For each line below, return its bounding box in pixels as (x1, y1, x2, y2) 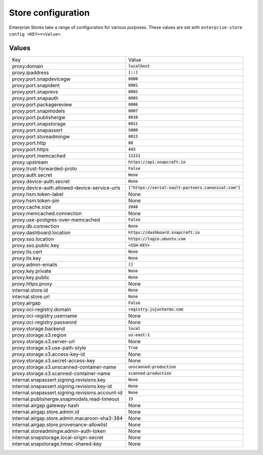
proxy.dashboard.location (12, 229, 71, 236)
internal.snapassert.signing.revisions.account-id (12, 389, 123, 396)
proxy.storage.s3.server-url (12, 338, 75, 345)
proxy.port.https (12, 146, 49, 153)
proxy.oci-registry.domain (12, 306, 72, 313)
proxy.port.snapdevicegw (12, 76, 71, 82)
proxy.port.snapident (12, 82, 60, 89)
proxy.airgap (12, 299, 41, 306)
